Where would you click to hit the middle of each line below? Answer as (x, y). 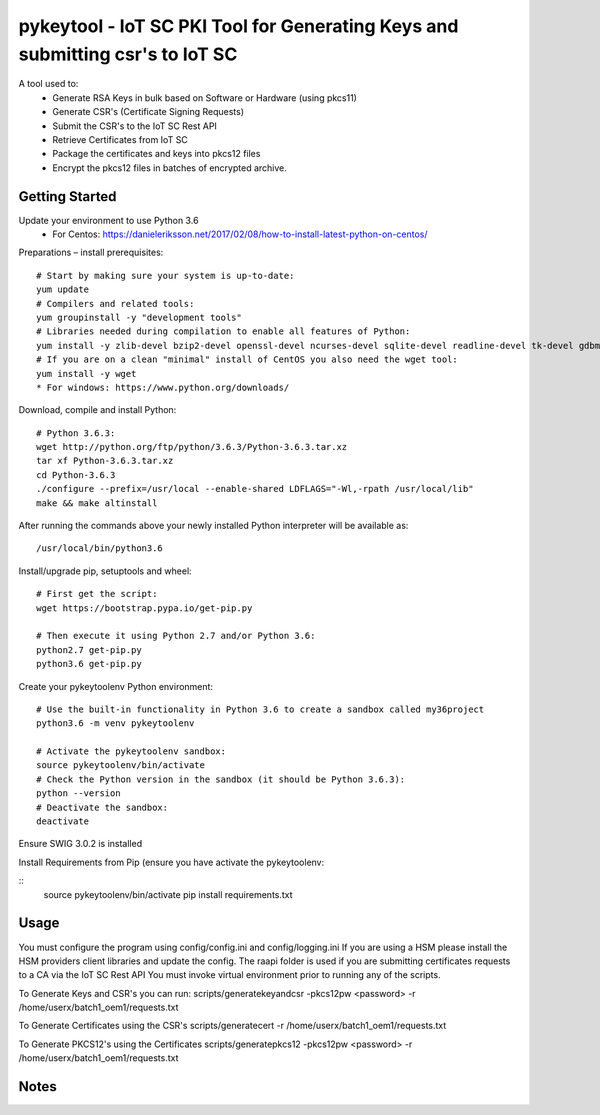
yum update (63, 289)
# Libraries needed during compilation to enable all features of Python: (223, 331)
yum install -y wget (86, 373)
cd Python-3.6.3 (76, 474)
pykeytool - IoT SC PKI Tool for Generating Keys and (238, 26)
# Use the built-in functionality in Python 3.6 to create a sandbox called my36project (260, 709)
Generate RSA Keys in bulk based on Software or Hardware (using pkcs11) (204, 97)
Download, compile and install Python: (97, 410)
